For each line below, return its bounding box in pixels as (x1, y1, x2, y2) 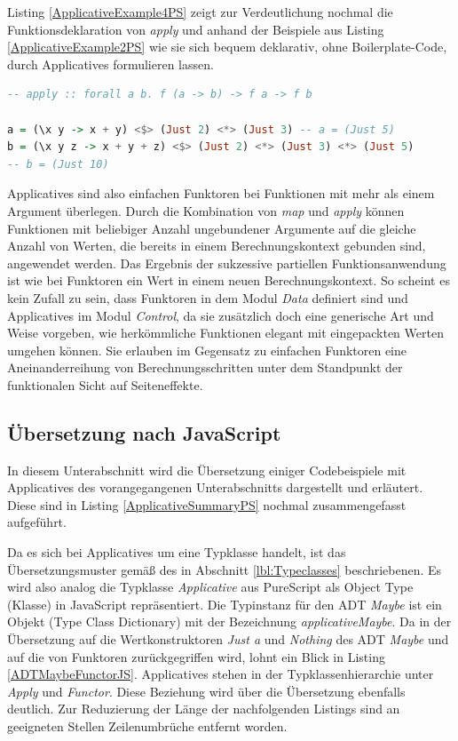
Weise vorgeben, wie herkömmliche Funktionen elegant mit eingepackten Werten (7, 323, 444, 342)
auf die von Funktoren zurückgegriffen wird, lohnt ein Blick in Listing (7, 647, 385, 665)
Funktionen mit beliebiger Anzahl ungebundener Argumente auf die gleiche (7, 219, 416, 237)
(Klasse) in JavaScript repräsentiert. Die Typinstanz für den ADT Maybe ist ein (7, 594, 442, 613)
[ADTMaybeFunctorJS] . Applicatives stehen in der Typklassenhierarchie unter (7, 665, 434, 683)
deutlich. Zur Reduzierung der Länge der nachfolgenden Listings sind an (7, 699, 400, 718)
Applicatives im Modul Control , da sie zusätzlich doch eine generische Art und (7, 306, 434, 324)
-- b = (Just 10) (7, 157, 109, 171)
